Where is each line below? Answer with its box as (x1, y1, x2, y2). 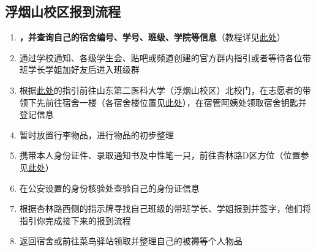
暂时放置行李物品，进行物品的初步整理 (19, 128, 174, 141)
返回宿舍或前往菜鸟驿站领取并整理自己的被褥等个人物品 (19, 234, 243, 247)
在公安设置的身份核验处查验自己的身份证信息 (19, 181, 200, 194)
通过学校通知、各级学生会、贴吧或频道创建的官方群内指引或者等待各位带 (19, 51, 311, 64)
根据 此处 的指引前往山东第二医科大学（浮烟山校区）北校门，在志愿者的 (19, 83, 303, 96)
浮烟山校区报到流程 (5, 2, 121, 21)
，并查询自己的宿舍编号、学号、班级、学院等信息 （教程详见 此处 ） (19, 31, 285, 43)
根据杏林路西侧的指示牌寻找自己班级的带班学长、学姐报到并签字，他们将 (19, 202, 311, 215)
